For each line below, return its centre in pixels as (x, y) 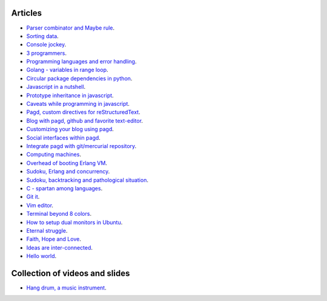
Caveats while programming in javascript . (78, 104)
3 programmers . (46, 53)
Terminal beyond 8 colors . (59, 214)
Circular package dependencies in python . (79, 78)
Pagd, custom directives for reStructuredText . (83, 112)
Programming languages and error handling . (81, 62)
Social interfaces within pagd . (64, 138)
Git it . (33, 197)
